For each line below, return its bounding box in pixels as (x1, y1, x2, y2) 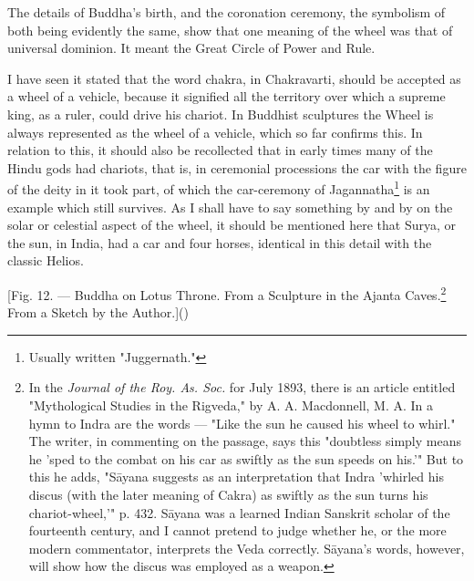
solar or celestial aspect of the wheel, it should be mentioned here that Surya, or (7, 215, 457, 234)
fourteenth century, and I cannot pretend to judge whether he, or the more (28, 521, 447, 540)
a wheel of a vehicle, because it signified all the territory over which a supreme (7, 87, 446, 106)
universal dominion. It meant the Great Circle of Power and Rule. (7, 38, 376, 57)
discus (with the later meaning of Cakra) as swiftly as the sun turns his (28, 484, 428, 503)
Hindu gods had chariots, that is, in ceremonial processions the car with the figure (7, 158, 467, 177)
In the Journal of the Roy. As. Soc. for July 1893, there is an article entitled (28, 378, 456, 397)
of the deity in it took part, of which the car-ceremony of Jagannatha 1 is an (7, 177, 430, 198)
